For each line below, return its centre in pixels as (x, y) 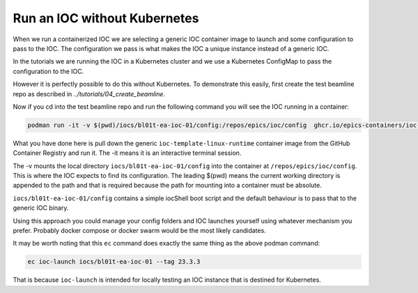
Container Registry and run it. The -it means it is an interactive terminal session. (127, 153)
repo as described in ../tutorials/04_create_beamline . (89, 93)
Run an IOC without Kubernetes (106, 18)
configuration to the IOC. (48, 71)
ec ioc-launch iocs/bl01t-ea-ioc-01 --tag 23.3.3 (114, 262)
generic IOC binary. (41, 208)
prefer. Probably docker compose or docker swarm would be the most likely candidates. (139, 230)
